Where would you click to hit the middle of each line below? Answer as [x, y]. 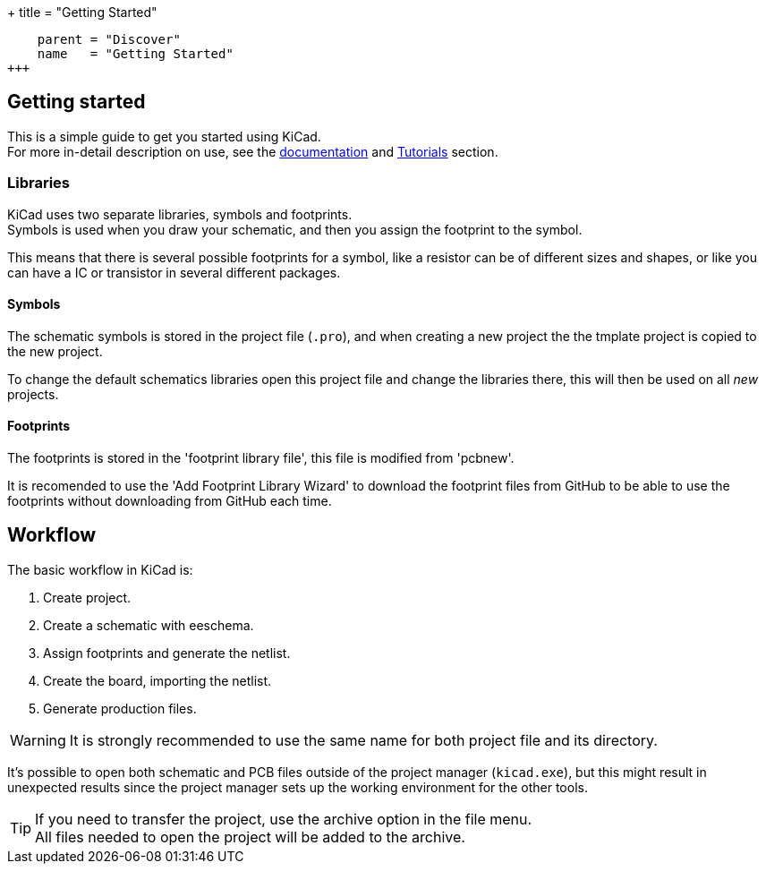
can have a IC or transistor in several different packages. [174, 272]
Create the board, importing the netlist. [157, 680]
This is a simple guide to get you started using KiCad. [164, 136]
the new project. [55, 351]
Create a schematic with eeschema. [149, 625]
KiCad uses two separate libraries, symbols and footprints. [180, 214]
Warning [38, 740]
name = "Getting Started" [135, 54]
